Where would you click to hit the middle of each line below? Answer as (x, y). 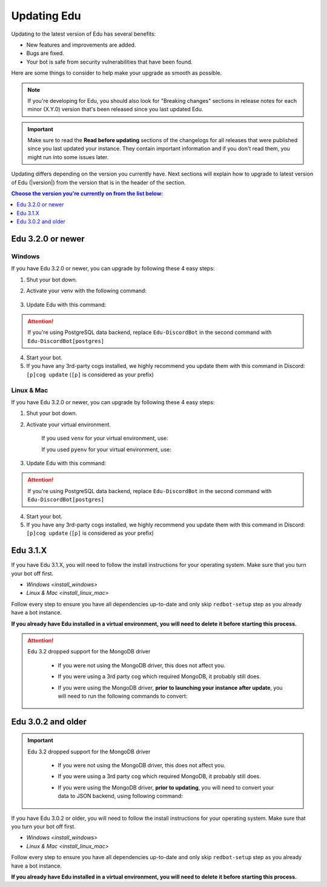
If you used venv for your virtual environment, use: (105, 438)
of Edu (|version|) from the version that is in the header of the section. (98, 182)
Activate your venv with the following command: (86, 291)
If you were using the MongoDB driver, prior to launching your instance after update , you (170, 687)
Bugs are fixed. (45, 53)
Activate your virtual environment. (69, 424)
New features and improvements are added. (81, 45)
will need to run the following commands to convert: (123, 696)
